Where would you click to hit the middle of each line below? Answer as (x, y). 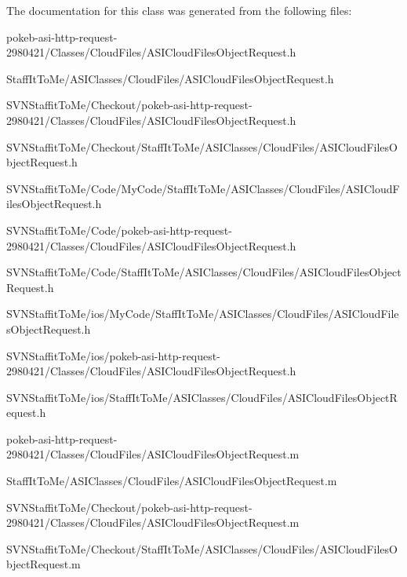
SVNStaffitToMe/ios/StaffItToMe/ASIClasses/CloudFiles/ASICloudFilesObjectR (202, 397)
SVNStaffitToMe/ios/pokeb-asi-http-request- (113, 355)
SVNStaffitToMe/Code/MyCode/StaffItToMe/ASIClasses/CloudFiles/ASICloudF (203, 188)
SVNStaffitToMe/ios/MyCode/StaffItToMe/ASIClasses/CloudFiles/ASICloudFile (203, 314)
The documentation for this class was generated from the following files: (179, 10)
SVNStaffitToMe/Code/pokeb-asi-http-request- (119, 230)
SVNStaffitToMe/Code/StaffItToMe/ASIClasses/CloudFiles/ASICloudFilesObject (204, 272)
